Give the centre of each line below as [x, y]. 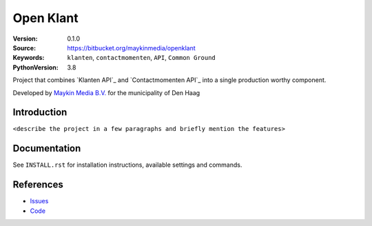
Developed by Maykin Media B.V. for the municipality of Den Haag [106, 92]
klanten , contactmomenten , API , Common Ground [142, 58]
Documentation [47, 148]
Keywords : [29, 58]
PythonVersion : [35, 67]
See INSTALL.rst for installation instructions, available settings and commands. [127, 165]
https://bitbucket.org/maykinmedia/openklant [131, 48]
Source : [24, 48]
